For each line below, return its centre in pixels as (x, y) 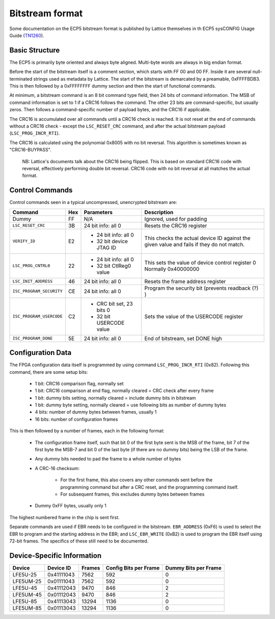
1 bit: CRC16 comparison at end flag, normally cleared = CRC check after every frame (124, 391)
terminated (21, 79)
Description (159, 212)
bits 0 (103, 310)
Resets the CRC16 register (176, 225)
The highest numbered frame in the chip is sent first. (64, 517)
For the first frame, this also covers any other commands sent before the (136, 480)
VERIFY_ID (24, 241)
